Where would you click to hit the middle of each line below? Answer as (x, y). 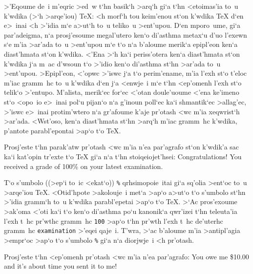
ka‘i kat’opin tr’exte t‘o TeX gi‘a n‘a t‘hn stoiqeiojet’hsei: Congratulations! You (123, 156)
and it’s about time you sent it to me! (61, 266)
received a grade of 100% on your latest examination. (84, 166)
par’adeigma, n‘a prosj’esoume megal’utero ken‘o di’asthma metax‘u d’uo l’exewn (126, 34)
